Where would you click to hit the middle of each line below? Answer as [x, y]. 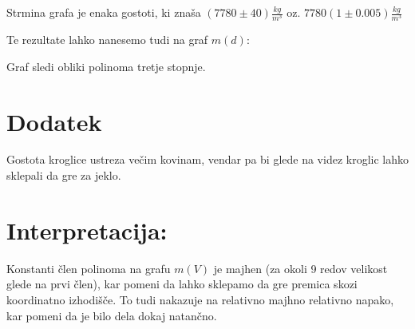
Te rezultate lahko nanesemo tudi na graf [107, 40]
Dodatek [54, 121]
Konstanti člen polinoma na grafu [89, 268]
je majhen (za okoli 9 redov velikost [300, 268]
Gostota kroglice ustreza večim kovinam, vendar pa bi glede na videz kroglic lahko [207, 159]
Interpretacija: [87, 230]
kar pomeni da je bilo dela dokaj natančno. [112, 315]
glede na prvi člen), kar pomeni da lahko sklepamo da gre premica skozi [182, 284]
